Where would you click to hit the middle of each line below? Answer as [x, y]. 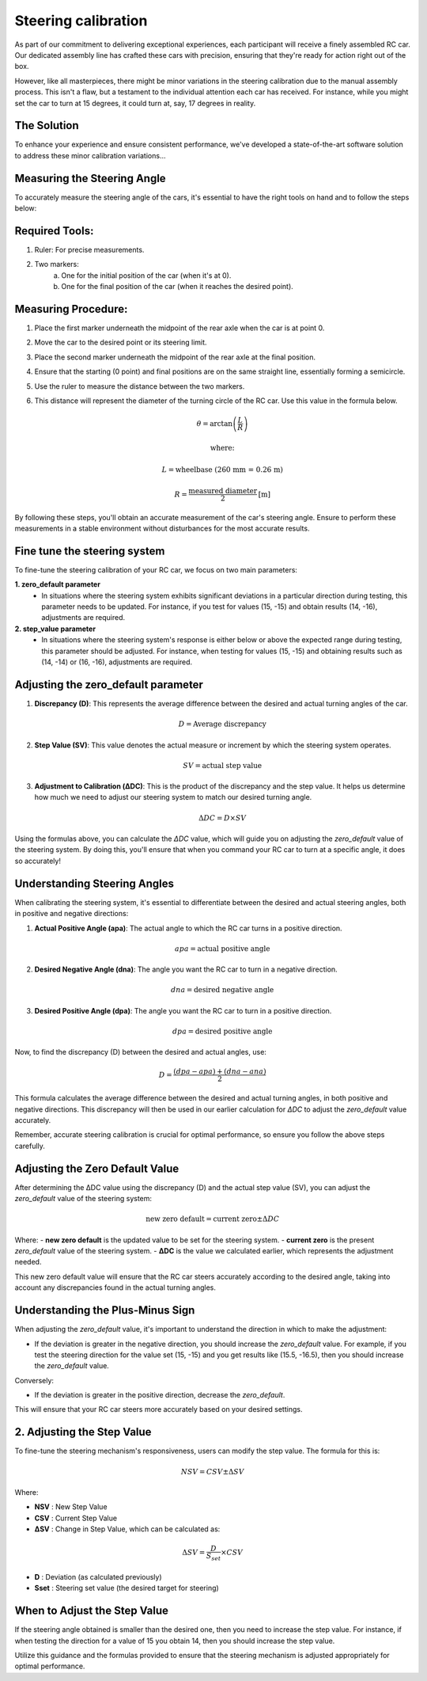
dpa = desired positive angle [222, 1031]
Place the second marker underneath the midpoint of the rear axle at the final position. [175, 357]
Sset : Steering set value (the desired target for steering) [127, 1588]
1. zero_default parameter [57, 584]
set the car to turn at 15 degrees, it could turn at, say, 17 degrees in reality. [135, 103]
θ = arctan [215, 423]
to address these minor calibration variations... [90, 155]
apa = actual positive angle [222, 949]
